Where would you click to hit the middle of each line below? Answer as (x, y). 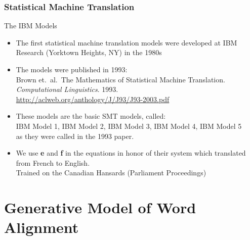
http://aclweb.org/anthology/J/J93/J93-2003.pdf (93, 99)
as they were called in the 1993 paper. (75, 136)
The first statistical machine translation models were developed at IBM (127, 42)
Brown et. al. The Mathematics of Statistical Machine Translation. (120, 79)
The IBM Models (31, 26)
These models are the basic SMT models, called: (91, 116)
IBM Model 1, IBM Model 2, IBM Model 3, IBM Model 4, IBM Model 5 (129, 126)
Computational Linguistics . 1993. (67, 89)
